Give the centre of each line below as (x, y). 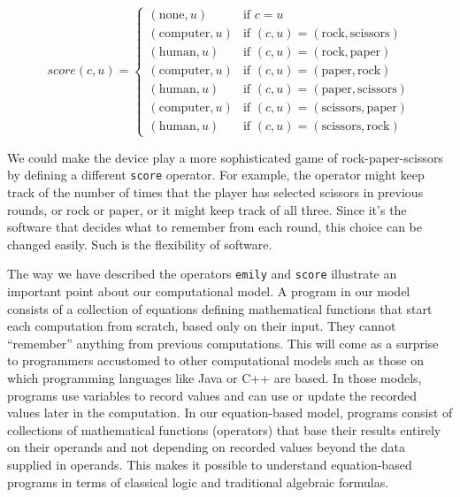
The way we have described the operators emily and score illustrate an (202, 274)
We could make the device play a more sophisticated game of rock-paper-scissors (225, 157)
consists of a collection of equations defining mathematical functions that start (220, 308)
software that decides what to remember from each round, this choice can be (215, 227)
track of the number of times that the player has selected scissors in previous (215, 191)
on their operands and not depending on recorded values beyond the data (206, 447)
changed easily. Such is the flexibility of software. (140, 244)
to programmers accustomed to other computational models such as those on (216, 360)
